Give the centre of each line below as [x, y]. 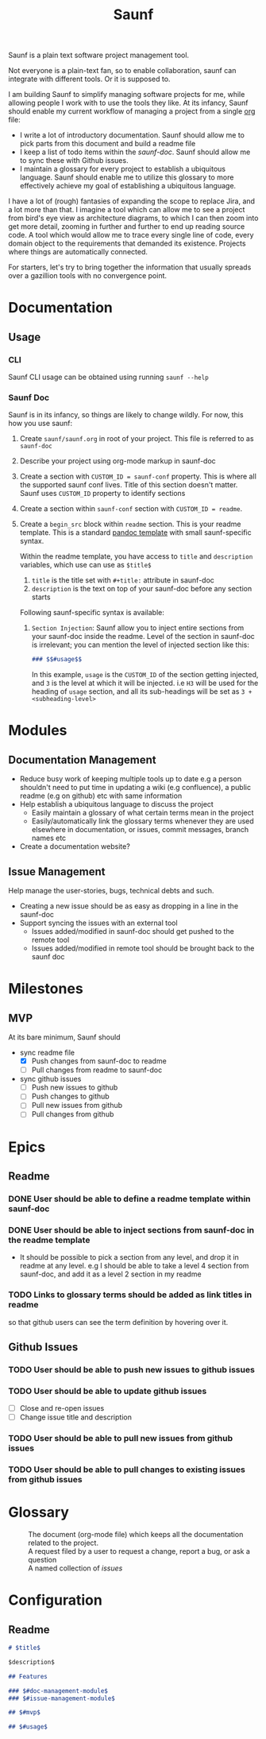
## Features [28, 1676]
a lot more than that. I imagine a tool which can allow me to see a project [127, 210]
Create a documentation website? [75, 846]
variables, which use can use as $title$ [85, 565]
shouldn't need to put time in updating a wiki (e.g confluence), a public [135, 788]
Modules [38, 731]
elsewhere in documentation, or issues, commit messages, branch [140, 830]
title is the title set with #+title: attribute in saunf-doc [123, 580]
